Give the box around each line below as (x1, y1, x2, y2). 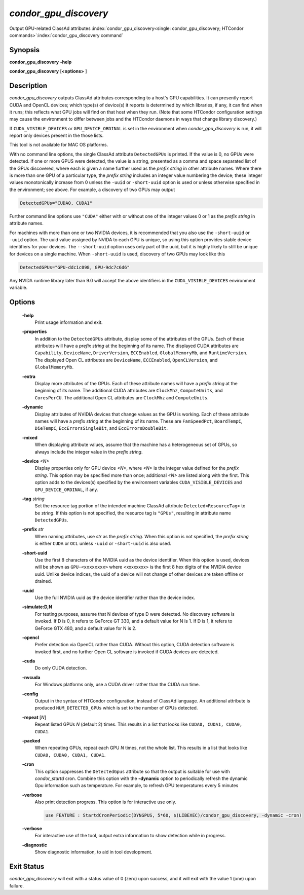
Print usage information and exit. (34, 319, 103, 325)
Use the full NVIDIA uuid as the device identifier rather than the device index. (34, 594, 196, 601)
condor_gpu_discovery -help (9, 59, 72, 65)
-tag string (22, 496, 45, 502)
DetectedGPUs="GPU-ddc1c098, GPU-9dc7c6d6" (20, 264, 130, 270)
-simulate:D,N (22, 604, 53, 610)
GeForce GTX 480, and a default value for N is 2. (34, 625, 137, 631)
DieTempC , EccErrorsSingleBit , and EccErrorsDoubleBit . (34, 425, 168, 431)
